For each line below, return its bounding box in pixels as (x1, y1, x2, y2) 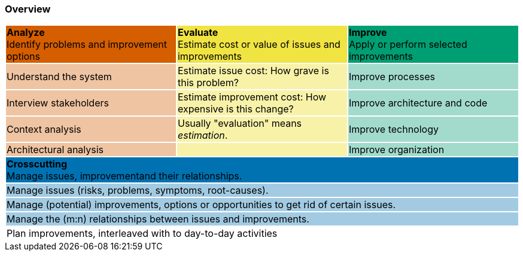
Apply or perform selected (348, 38, 467, 51)
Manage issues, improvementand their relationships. (7, 170, 242, 182)
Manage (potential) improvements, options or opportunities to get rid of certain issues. (7, 199, 396, 211)
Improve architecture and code (348, 97, 488, 109)
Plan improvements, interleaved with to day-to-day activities (7, 227, 278, 240)
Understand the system (7, 71, 112, 83)
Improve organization (348, 144, 445, 156)
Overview (5, 3, 51, 15)
